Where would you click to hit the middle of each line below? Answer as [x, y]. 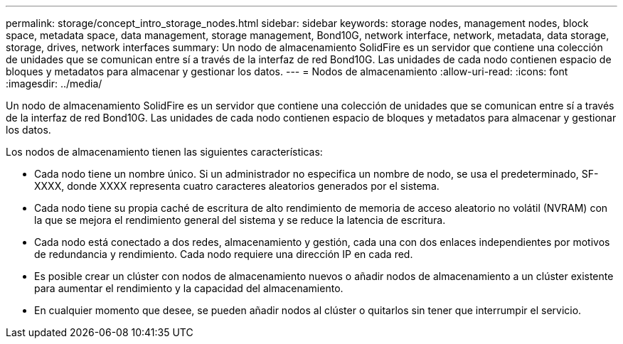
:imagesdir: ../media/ [54, 84]
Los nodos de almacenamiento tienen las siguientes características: [164, 152]
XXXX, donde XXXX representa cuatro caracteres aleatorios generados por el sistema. [237, 186]
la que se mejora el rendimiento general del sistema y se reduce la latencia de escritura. [240, 220]
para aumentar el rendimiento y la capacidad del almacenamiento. [189, 288]
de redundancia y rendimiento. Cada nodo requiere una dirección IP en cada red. [224, 254]
